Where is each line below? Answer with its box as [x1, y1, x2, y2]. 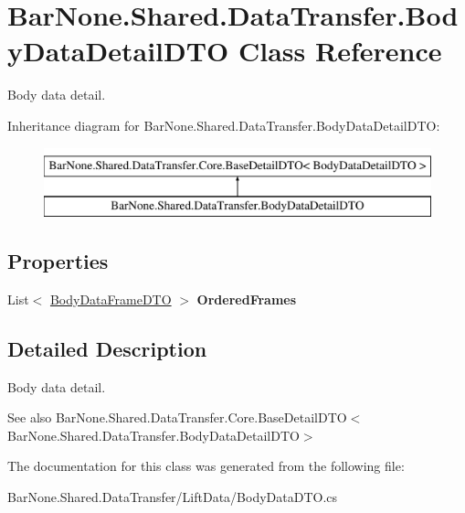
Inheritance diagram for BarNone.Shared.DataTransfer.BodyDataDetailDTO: [7, 115, 440, 134]
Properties [7, 247, 109, 275]
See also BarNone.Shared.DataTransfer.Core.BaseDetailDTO [7, 408, 347, 427]
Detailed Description [7, 334, 207, 362]
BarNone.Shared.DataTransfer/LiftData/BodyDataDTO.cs [7, 487, 338, 507]
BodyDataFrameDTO [49, 289, 172, 308]
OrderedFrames [196, 289, 297, 308]
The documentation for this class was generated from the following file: [7, 456, 405, 476]
